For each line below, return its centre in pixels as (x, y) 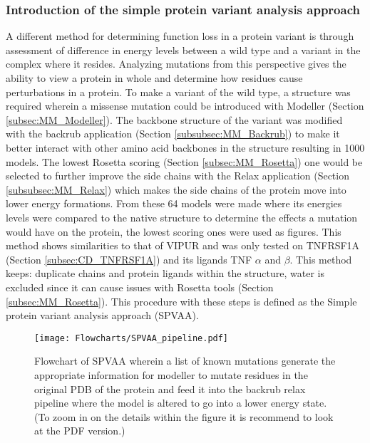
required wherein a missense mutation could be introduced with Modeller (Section (185, 106)
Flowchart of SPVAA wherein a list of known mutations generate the (185, 361)
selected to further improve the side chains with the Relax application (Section (178, 176)
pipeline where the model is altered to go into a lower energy (167, 403)
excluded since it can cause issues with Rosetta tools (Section (140, 287)
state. (315, 403)
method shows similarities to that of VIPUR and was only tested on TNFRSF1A (183, 245)
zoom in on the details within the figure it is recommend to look (193, 416)
